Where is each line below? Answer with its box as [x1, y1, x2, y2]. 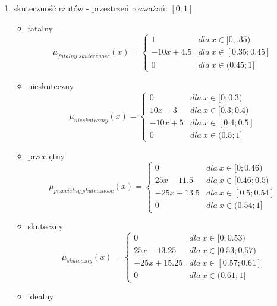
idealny [27, 290, 54, 302]
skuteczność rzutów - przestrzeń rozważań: [13, 2, 168, 14]
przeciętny [27, 149, 65, 162]
